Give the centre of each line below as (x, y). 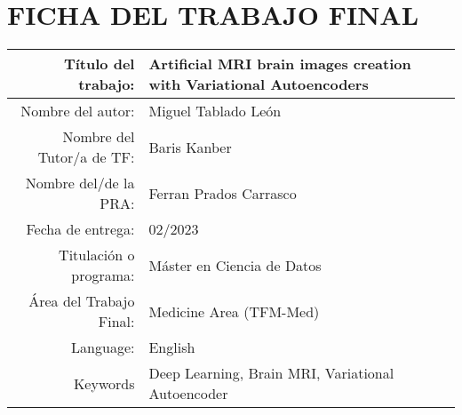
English (172, 347)
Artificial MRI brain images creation (280, 64)
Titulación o (97, 255)
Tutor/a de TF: (86, 157)
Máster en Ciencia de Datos (235, 265)
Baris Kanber (190, 147)
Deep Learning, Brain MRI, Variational (271, 373)
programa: (103, 275)
